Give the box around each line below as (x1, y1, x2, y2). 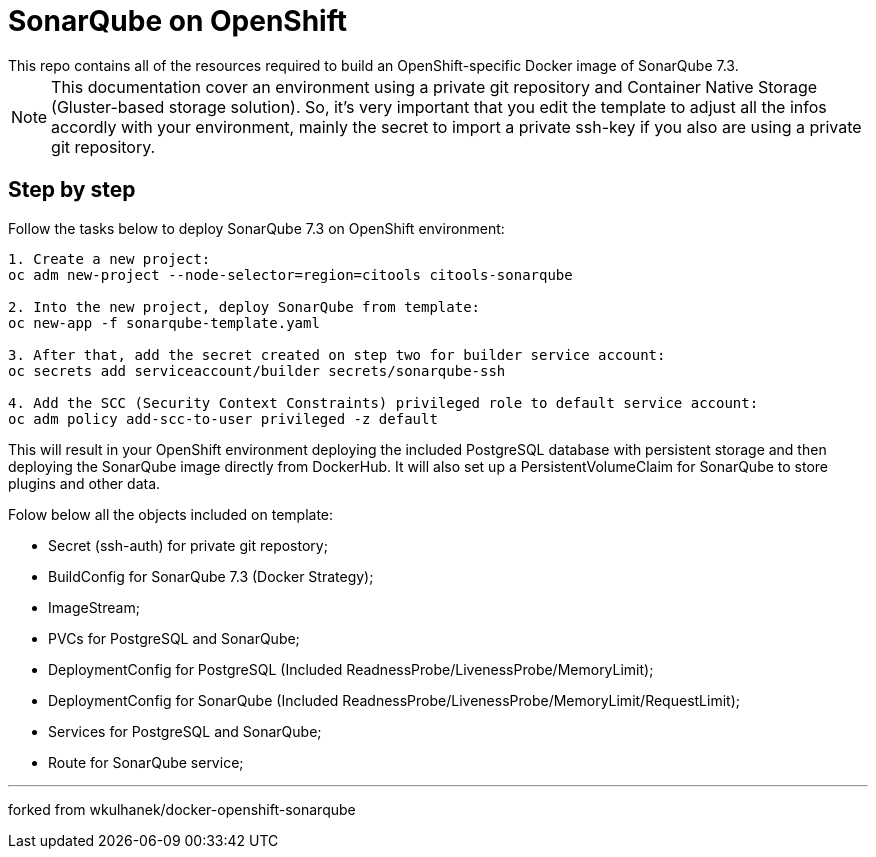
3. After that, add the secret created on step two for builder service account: (8, 346, 666, 363)
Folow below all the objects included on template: (8, 505, 334, 523)
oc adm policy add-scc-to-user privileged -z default (8, 410, 438, 427)
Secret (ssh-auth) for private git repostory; (48, 536, 328, 554)
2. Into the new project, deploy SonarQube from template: (8, 298, 481, 315)
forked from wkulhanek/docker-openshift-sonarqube (8, 800, 356, 818)
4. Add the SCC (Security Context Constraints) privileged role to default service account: (8, 394, 759, 411)
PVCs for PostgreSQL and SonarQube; (48, 629, 300, 647)
